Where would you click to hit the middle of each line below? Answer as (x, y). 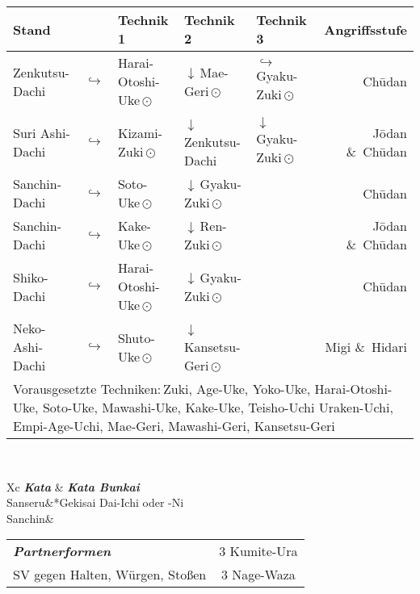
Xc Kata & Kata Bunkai (73, 486)
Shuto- (136, 337)
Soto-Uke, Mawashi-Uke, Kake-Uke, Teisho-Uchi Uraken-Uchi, (218, 407)
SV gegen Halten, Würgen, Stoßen (110, 575)
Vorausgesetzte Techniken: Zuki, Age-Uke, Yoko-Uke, (162, 389)
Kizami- (140, 132)
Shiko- (31, 277)
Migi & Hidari (366, 347)
